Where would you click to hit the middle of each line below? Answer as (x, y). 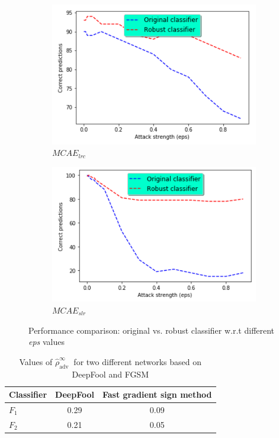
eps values (47, 342)
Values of (36, 361)
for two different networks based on (138, 361)
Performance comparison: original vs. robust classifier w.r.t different (152, 330)
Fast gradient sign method (157, 394)
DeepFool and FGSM (110, 374)
